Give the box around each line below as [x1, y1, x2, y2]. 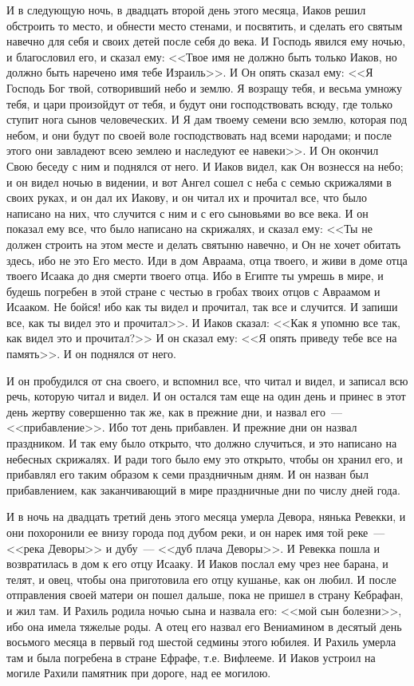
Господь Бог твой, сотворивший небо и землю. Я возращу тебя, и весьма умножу [6, 79, 403, 96]
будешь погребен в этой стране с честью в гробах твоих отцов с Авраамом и [6, 282, 380, 299]
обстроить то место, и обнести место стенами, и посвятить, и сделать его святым [6, 17, 403, 34]
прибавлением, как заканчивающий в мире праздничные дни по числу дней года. [6, 481, 400, 498]
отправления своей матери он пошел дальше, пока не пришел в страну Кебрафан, [6, 586, 404, 603]
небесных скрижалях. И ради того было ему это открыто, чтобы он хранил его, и [6, 450, 403, 467]
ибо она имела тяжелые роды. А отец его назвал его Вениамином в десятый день [6, 617, 402, 634]
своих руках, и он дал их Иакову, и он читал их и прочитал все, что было [6, 189, 367, 206]
